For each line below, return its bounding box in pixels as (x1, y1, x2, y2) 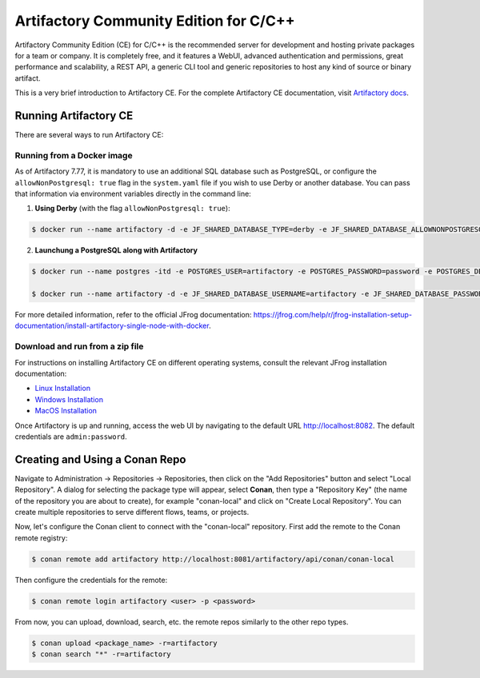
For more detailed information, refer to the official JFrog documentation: (14, 310, 252, 320)
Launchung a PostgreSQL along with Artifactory (34, 245, 198, 255)
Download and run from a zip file (14, 341, 144, 352)
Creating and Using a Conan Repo (14, 453, 186, 466)
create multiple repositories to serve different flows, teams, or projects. (14, 508, 250, 516)
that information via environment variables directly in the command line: (14, 189, 251, 198)
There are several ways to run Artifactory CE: (14, 130, 164, 140)
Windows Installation (34, 394, 104, 404)
